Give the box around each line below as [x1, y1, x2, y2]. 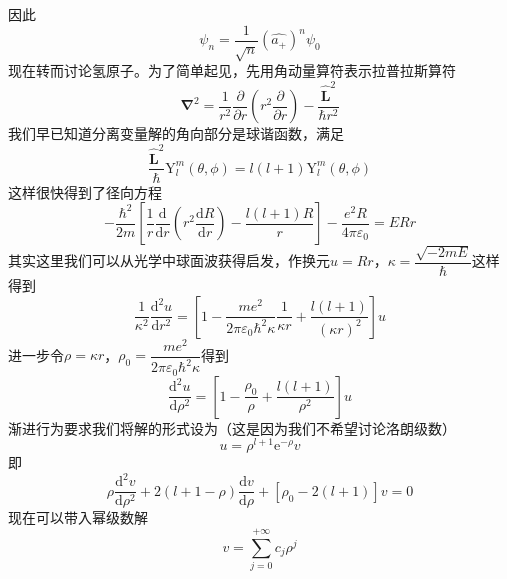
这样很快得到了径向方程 [8, 181, 162, 202]
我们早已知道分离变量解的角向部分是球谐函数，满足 [8, 123, 344, 144]
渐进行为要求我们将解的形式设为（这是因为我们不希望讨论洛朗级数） [8, 417, 456, 438]
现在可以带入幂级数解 [8, 507, 148, 528]
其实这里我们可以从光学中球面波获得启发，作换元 [8, 250, 330, 271]
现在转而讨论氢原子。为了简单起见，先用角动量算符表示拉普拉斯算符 [8, 60, 456, 81]
